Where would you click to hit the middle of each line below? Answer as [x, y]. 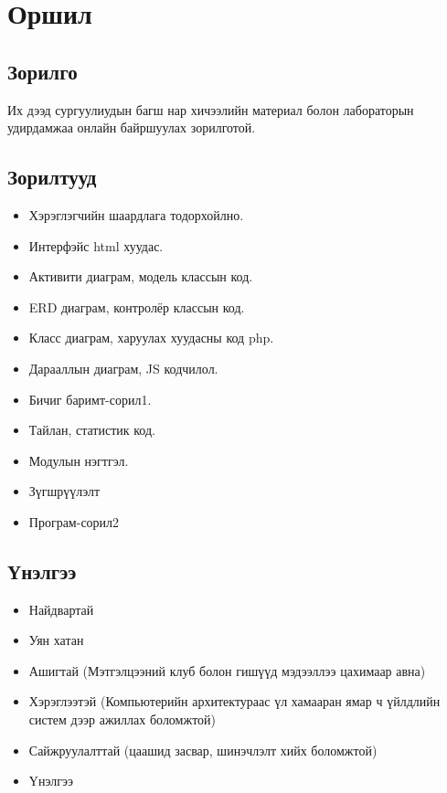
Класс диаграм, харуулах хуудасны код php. [151, 338]
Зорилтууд [52, 177]
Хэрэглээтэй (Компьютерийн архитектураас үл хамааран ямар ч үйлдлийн [234, 701]
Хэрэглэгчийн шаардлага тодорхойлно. [136, 214]
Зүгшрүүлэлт [64, 491]
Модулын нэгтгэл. [79, 460]
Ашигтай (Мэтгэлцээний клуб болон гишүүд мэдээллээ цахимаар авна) [227, 670]
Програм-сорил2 [74, 521]
